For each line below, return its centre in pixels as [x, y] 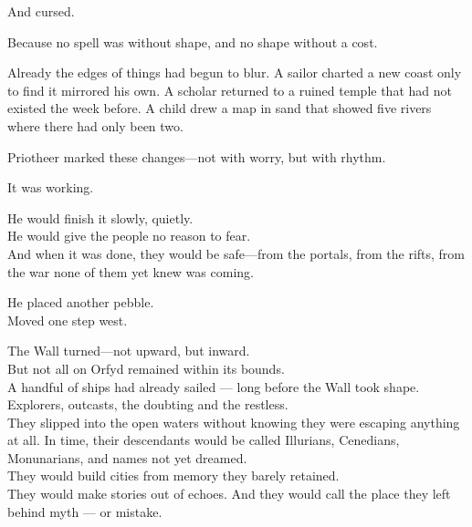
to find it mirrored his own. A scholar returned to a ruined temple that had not [230, 90]
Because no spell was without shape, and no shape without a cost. [193, 41]
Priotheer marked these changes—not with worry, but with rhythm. [197, 156]
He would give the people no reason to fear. [129, 236]
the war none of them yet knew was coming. [131, 271]
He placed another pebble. [81, 302]
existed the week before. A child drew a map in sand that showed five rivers [220, 108]
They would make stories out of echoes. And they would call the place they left [229, 494]
